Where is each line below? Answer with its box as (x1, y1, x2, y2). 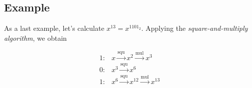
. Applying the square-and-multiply (141, 23, 248, 33)
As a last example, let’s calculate (4, 23, 104, 33)
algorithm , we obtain (4, 32, 67, 43)
